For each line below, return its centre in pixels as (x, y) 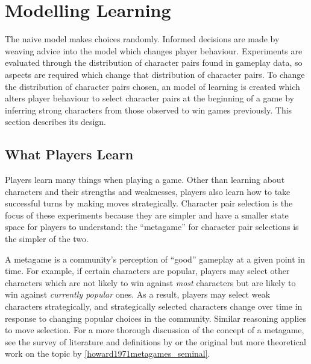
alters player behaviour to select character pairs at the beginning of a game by (149, 98)
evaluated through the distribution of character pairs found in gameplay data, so (154, 62)
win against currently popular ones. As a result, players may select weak (138, 294)
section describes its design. (56, 122)
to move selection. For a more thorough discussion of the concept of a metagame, (155, 330)
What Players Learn (69, 154)
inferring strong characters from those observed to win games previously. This (149, 110)
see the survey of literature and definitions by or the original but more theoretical (155, 341)
